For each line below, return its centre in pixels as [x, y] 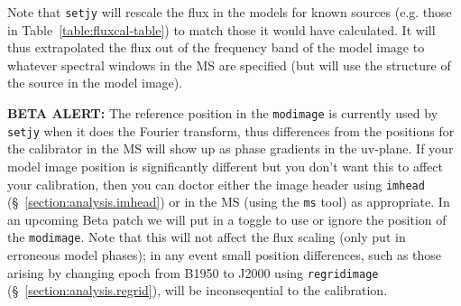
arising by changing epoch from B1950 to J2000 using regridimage [193, 272]
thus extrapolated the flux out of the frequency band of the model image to [216, 47]
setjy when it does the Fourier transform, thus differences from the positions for [231, 130]
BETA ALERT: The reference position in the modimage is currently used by [223, 113]
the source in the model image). [95, 83]
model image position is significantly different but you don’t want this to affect [225, 166]
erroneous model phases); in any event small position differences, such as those [225, 255]
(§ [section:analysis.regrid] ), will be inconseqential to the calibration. [198, 290]
